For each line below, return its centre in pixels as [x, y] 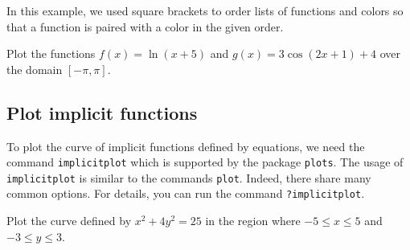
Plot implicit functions [102, 112]
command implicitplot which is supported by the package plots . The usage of [205, 162]
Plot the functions [51, 53]
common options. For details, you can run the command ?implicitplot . [186, 193]
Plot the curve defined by [69, 221]
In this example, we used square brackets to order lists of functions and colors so [205, 10]
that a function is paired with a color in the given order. [145, 26]
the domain [35, 69]
